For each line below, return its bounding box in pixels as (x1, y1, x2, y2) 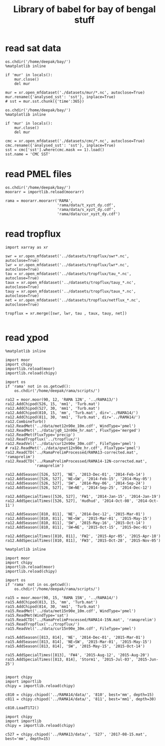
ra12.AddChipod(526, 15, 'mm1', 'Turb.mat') (5, 401, 100, 406)
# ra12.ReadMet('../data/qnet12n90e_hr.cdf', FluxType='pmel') (5, 445, 141, 451)
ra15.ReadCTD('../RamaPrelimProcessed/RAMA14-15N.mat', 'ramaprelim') (5, 617, 156, 622)
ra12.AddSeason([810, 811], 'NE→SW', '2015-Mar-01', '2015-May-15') (5, 516, 152, 521)
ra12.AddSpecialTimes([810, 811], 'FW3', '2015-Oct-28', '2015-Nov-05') (5, 538, 161, 543)
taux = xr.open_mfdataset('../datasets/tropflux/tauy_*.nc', (5, 280, 136, 285)
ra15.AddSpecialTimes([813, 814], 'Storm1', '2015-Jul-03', (5, 657, 134, 662)
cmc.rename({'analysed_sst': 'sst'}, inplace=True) (5, 142, 116, 148)
